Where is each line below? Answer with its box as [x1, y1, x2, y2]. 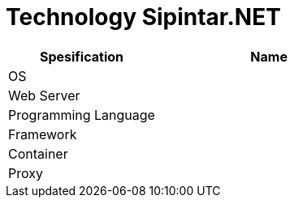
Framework [8, 125, 77, 142]
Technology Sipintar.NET [6, 3, 281, 31]
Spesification [39, 48, 123, 65]
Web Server [8, 87, 80, 104]
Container [8, 145, 68, 162]
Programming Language [8, 106, 155, 123]
